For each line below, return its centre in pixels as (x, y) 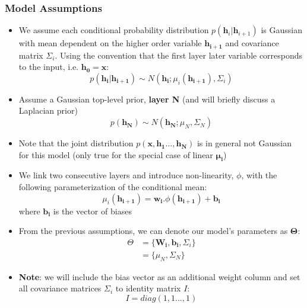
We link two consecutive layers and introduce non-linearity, (126, 175)
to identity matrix (148, 288)
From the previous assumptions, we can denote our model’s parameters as (153, 231)
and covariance (252, 43)
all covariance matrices (60, 288)
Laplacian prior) (48, 110)
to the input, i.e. (49, 67)
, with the (259, 175)
